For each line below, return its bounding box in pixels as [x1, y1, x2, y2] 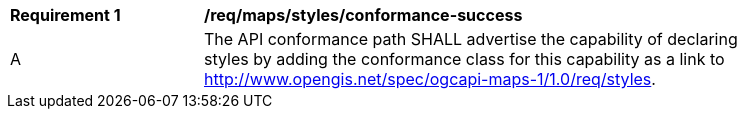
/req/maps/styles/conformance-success [204, 5, 523, 25]
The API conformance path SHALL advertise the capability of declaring [204, 29, 738, 49]
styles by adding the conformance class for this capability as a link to [204, 49, 725, 69]
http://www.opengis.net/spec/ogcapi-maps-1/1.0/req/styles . [204, 69, 656, 89]
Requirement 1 [10, 5, 121, 25]
